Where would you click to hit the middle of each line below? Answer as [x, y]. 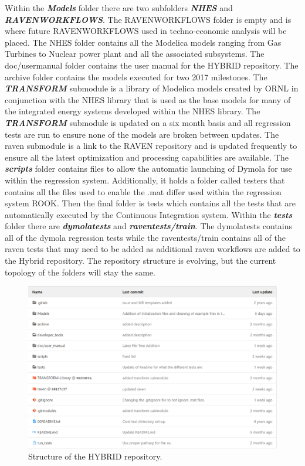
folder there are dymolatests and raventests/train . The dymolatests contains [149, 226]
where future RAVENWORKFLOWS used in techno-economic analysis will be [146, 31]
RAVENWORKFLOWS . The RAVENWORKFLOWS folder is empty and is [148, 19]
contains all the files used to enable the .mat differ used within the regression [143, 191]
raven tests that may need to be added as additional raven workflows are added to [152, 249]
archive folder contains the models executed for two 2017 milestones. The [136, 76]
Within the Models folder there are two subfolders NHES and [119, 8]
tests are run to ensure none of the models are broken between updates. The [142, 134]
